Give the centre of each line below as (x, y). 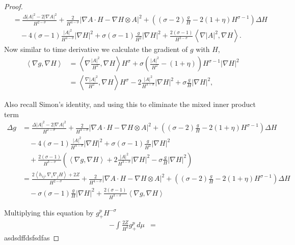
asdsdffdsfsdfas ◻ (32, 237)
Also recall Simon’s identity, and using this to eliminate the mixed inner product (130, 104)
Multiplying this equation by (49, 212)
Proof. (14, 6)
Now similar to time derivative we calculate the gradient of (96, 49)
